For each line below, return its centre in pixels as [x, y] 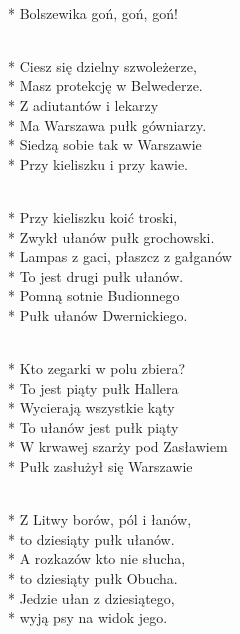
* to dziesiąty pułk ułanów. [91, 538]
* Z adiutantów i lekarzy [83, 104]
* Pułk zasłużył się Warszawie [100, 466]
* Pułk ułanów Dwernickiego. [98, 314]
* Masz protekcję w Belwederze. [105, 85]
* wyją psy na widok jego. [88, 617]
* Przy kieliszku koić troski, [93, 216]
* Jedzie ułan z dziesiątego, [91, 597]
